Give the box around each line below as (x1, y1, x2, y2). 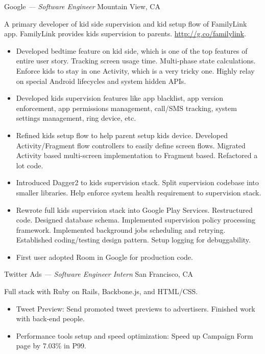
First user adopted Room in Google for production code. (16, 251, 193, 262)
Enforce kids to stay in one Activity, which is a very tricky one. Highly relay (16, 65, 255, 76)
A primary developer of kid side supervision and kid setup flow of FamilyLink (4, 18, 247, 29)
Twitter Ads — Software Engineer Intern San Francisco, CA (4, 269, 194, 279)
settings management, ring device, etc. (16, 113, 136, 123)
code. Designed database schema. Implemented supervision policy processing (16, 214, 256, 225)
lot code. (16, 160, 43, 170)
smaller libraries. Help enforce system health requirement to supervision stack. (16, 187, 261, 197)
